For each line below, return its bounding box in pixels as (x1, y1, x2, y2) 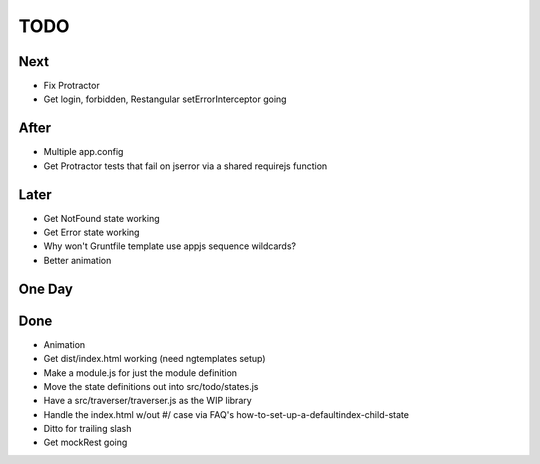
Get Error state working (43, 226, 140, 239)
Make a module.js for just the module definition (43, 366, 238, 379)
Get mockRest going (43, 436, 128, 449)
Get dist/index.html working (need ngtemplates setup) (43, 353, 266, 365)
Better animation (43, 254, 112, 266)
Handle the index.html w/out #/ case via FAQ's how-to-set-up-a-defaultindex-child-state (43, 408, 410, 420)
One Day (18, 280, 74, 297)
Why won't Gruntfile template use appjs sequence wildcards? (43, 240, 297, 252)
